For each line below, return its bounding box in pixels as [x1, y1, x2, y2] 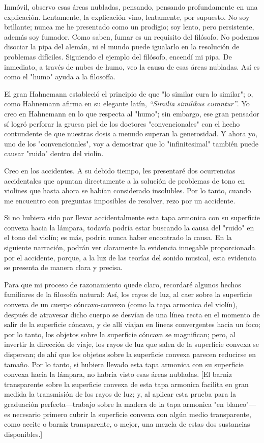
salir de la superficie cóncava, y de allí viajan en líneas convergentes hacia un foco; [4, 319, 261, 330]
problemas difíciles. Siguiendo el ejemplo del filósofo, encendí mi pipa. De [4, 51, 232, 62]
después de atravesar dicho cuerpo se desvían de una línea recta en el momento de [4, 309, 260, 319]
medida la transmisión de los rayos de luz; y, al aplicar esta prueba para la [4, 389, 236, 399]
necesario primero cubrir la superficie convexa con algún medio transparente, [12, 408, 251, 419]
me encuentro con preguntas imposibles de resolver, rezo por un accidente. [4, 195, 236, 205]
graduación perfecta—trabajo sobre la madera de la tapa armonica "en [4, 398, 224, 409]
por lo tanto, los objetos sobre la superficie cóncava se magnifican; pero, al [4, 329, 236, 339]
